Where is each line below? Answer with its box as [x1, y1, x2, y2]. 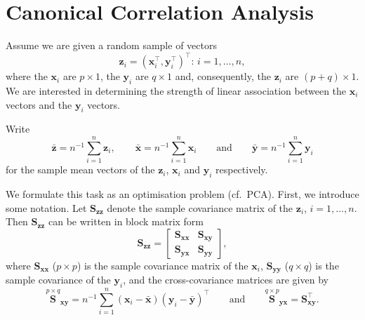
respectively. [215, 162, 268, 177]
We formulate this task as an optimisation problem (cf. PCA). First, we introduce [6, 186, 359, 201]
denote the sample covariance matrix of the [107, 200, 293, 215]
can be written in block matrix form [48, 214, 204, 229]
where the [6, 69, 48, 84]
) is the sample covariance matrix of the [77, 258, 248, 272]
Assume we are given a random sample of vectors [6, 38, 217, 53]
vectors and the [6, 97, 72, 112]
